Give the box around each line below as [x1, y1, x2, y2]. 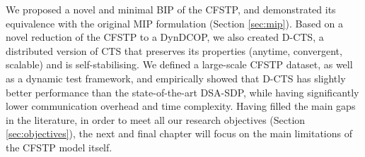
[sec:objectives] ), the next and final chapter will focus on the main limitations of [6, 126, 352, 141]
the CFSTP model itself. [6, 139, 112, 154]
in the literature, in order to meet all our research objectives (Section [6, 112, 306, 127]
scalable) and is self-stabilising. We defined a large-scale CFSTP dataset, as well [6, 57, 353, 72]
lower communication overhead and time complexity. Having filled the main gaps [6, 99, 356, 113]
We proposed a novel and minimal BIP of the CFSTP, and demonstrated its [6, 2, 336, 16]
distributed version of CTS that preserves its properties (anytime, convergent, [6, 43, 342, 58]
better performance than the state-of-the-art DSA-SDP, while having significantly [6, 84, 359, 99]
